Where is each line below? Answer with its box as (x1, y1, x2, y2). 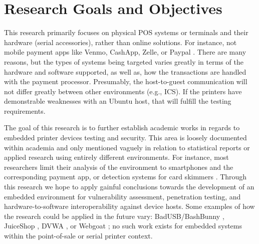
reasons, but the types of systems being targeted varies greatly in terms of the (4, 56, 243, 67)
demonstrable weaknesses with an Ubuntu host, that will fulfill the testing (4, 96, 231, 106)
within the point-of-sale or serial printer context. (4, 230, 153, 240)
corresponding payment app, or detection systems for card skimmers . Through (4, 171, 247, 182)
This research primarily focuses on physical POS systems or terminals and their (4, 27, 248, 38)
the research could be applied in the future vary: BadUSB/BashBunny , (4, 210, 224, 221)
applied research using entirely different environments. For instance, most (4, 152, 229, 162)
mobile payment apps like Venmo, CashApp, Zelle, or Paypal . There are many (4, 47, 246, 57)
